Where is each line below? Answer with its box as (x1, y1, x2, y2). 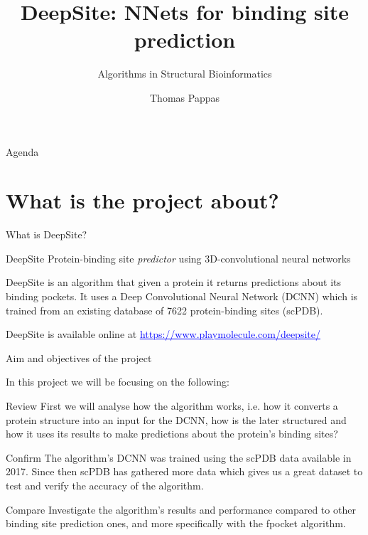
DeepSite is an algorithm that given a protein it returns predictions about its (6, 275, 342, 290)
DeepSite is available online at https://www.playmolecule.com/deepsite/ (6, 327, 320, 341)
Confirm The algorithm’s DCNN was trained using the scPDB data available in (6, 450, 352, 465)
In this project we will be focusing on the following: (6, 374, 229, 389)
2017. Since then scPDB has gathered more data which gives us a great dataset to (6, 464, 363, 479)
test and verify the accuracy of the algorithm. (6, 477, 204, 492)
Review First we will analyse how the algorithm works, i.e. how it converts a (6, 398, 338, 413)
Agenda (6, 144, 39, 159)
